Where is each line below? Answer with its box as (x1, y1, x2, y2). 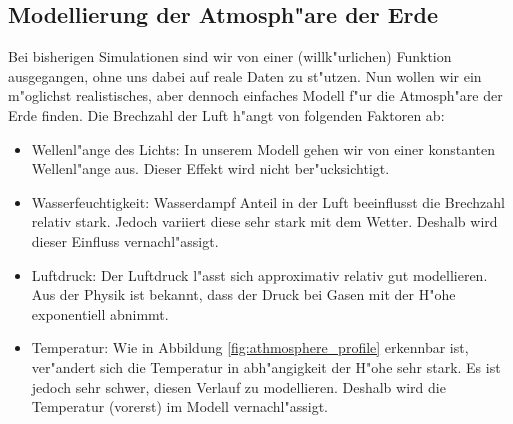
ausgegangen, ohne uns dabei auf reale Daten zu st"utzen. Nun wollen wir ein (8, 65, 482, 86)
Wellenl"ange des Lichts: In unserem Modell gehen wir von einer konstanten (31, 138, 495, 159)
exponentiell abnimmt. (31, 303, 169, 324)
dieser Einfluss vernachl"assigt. (31, 230, 219, 251)
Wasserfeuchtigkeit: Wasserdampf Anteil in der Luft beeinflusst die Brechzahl (31, 191, 505, 212)
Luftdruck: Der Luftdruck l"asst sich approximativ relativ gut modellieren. (31, 264, 488, 285)
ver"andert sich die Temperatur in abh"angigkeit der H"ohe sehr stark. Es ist (31, 356, 501, 377)
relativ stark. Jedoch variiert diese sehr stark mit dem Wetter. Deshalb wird (31, 211, 498, 232)
